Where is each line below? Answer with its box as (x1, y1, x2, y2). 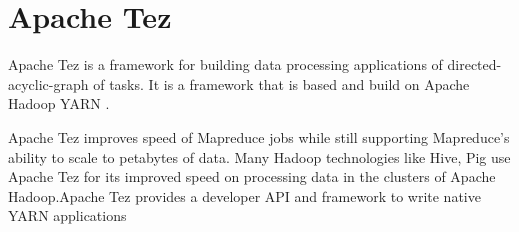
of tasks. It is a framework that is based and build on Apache (93, 73, 470, 94)
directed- (447, 54, 502, 75)
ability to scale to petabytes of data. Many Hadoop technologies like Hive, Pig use (8, 146, 511, 167)
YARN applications (8, 205, 127, 226)
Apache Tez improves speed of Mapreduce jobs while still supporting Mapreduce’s (8, 126, 510, 147)
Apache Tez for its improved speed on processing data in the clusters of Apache (8, 166, 496, 187)
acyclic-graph (8, 73, 89, 94)
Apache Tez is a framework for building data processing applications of (8, 54, 443, 75)
